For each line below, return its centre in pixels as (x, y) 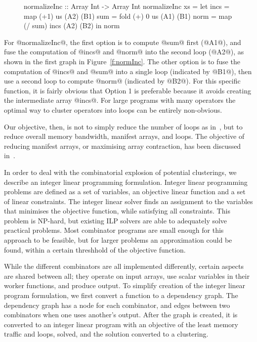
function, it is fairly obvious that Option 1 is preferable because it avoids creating (128, 90)
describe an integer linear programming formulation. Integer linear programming (126, 182)
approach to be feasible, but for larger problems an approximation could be (118, 240)
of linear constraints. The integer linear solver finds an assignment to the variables (128, 201)
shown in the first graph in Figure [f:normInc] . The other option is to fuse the (122, 61)
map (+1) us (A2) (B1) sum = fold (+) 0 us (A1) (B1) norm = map (128, 16)
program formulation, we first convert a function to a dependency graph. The (121, 295)
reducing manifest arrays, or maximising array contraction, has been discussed (123, 146)
